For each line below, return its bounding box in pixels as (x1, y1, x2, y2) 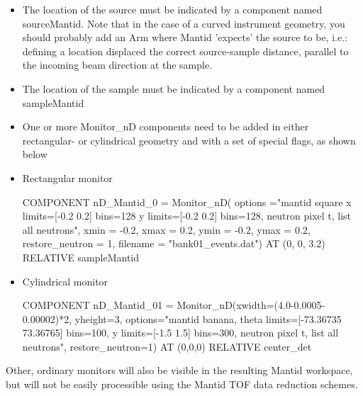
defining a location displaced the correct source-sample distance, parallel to (22, 43, 349, 58)
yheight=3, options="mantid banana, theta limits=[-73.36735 (74, 311, 342, 326)
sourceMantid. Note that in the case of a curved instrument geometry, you (22, 16, 345, 30)
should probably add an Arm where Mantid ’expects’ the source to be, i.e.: (22, 30, 347, 45)
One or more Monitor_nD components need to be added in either (22, 119, 309, 134)
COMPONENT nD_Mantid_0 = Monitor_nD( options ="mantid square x (22, 194, 352, 209)
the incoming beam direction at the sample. (22, 57, 213, 72)
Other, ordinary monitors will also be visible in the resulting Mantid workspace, (6, 363, 353, 378)
